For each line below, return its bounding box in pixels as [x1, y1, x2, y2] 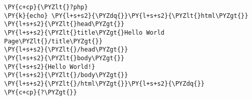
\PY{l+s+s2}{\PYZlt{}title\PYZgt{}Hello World [4, 29, 164, 36]
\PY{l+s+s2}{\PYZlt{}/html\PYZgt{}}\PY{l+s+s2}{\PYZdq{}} [4, 80, 205, 87]
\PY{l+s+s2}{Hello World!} [4, 63, 95, 70]
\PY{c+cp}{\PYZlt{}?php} [4, 4, 88, 11]
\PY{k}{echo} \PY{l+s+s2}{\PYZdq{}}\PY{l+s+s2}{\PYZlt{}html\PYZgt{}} [4, 12, 248, 19]
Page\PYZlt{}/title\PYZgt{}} [4, 37, 103, 45]
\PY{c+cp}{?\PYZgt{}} [4, 88, 77, 96]
